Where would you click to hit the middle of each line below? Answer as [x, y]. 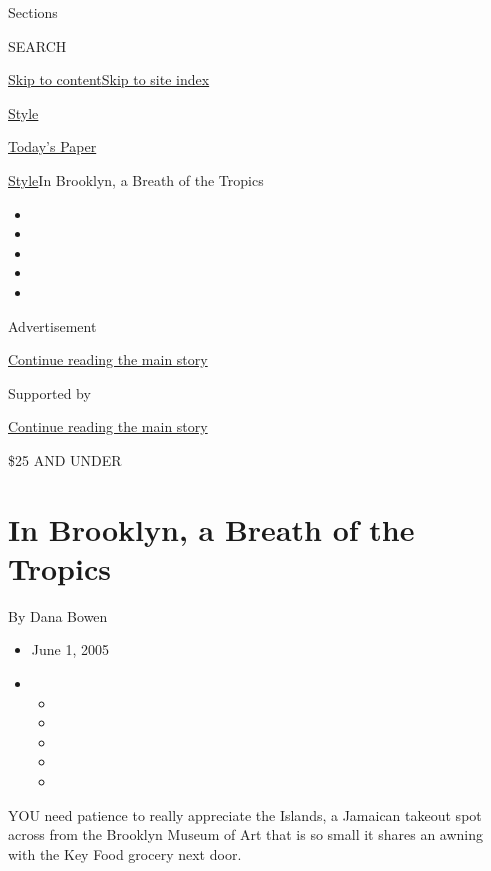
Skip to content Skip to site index [109, 79]
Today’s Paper [52, 146]
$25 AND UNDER [65, 459]
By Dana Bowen [58, 615]
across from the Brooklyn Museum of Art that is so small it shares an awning [246, 834]
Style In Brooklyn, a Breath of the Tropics [136, 179]
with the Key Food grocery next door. [125, 853]
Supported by [49, 392]
